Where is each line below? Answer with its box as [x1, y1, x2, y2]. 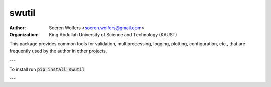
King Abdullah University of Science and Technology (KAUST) [49, 31, 177, 37]
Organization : [9, 31, 39, 37]
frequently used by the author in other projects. [9, 48, 107, 54]
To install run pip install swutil [9, 66, 85, 72]
